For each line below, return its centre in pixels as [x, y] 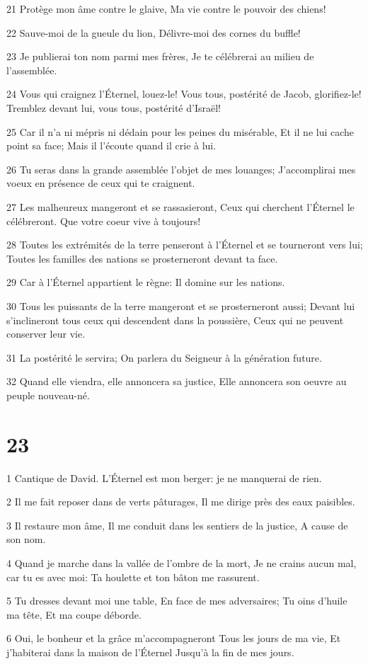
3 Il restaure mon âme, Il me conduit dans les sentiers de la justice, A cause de [177, 525]
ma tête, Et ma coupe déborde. [74, 614]
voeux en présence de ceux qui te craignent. [101, 183]
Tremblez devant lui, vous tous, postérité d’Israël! [114, 107]
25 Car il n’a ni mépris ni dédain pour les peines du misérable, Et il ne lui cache [180, 131]
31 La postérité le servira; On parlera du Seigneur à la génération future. [164, 357]
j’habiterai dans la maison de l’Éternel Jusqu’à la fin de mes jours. [150, 652]
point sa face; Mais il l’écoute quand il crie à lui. [111, 145]
